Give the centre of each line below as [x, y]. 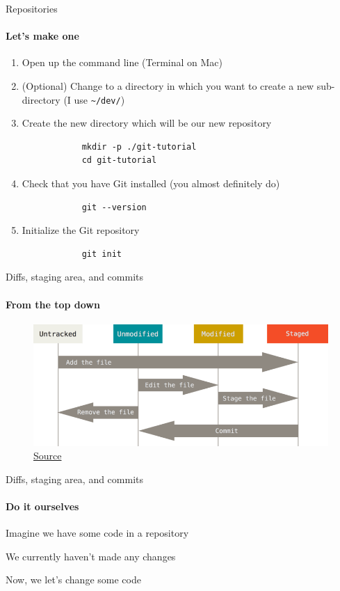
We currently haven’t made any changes [91, 556]
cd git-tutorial [119, 160]
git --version [114, 207]
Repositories [32, 8]
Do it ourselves [42, 506]
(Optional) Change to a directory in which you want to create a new [168, 85]
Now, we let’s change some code [73, 580]
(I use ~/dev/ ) [94, 99]
